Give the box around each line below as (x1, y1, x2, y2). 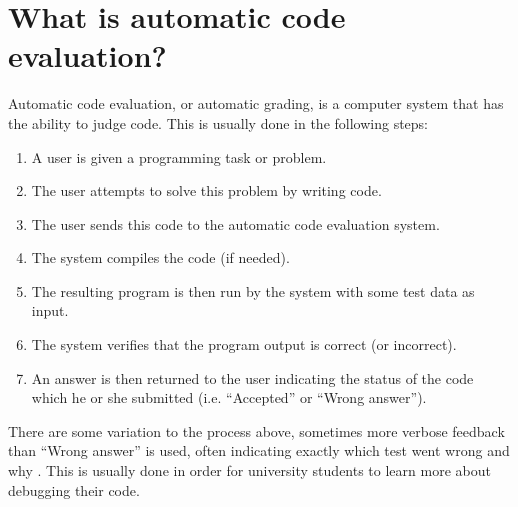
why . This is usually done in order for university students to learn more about (8, 460, 491, 481)
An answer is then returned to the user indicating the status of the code (31, 367, 474, 388)
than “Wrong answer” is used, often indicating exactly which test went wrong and (8, 440, 510, 461)
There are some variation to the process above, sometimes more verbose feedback (8, 420, 505, 441)
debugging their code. (8, 479, 140, 500)
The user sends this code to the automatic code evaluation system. (31, 213, 440, 234)
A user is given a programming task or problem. (31, 146, 327, 167)
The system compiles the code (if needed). (31, 247, 290, 268)
